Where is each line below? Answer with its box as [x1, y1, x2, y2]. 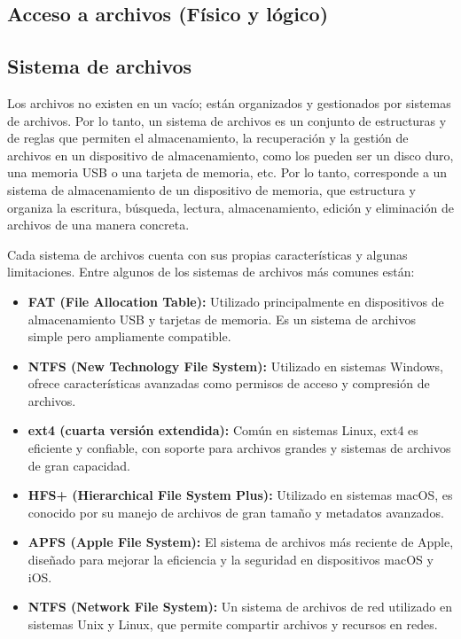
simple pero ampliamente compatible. [27, 327, 231, 346]
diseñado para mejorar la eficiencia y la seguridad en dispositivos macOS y [27, 550, 434, 569]
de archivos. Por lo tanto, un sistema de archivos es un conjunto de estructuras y [7, 111, 447, 129]
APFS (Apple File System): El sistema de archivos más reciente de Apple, [27, 533, 454, 551]
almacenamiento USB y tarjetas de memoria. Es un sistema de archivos [27, 309, 416, 328]
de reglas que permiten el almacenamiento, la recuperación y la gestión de [7, 129, 409, 147]
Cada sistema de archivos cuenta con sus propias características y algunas [7, 245, 408, 263]
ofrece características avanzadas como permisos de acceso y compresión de [27, 374, 430, 393]
